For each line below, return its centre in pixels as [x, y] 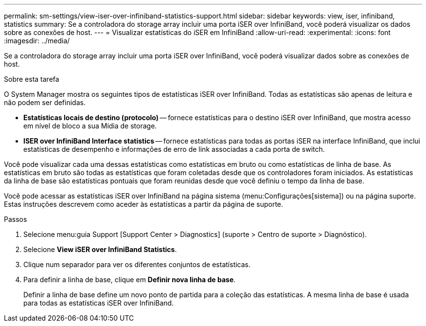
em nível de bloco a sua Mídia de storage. [90, 126]
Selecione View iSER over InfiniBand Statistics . [100, 249]
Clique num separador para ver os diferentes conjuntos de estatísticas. [137, 264]
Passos [16, 219]
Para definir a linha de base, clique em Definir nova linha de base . [130, 280]
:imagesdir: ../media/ [37, 41]
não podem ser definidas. [45, 102]
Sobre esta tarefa [32, 79]
